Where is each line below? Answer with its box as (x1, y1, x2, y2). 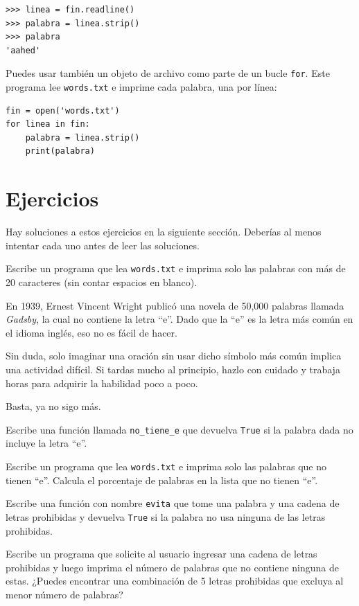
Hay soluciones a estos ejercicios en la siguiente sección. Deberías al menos (6, 224, 322, 239)
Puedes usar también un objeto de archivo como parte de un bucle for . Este (6, 66, 330, 80)
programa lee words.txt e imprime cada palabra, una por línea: (6, 80, 277, 94)
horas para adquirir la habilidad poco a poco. (6, 375, 198, 390)
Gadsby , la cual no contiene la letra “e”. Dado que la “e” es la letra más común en (6, 312, 353, 326)
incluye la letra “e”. (6, 436, 87, 450)
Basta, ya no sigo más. (6, 399, 101, 413)
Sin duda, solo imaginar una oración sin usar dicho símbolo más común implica (6, 348, 342, 363)
